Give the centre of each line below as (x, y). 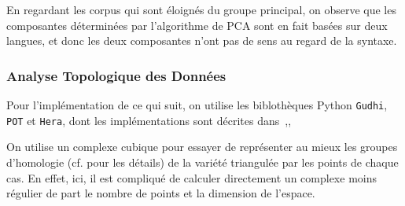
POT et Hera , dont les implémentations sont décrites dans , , (149, 120)
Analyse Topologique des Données (116, 75)
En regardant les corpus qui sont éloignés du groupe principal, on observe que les (201, 9)
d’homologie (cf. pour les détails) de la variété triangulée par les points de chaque (202, 162)
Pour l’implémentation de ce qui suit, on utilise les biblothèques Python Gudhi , (197, 105)
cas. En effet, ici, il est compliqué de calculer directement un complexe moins (191, 177)
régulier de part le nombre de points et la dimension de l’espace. (161, 193)
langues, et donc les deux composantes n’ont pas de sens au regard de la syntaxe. (202, 40)
